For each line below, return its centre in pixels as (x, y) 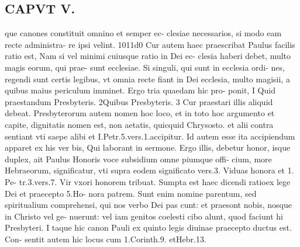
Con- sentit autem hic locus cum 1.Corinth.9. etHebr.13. (106, 239)
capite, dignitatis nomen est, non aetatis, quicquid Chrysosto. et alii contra (139, 124)
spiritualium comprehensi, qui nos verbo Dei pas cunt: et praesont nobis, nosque (148, 205)
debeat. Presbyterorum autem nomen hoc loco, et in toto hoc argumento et (140, 113)
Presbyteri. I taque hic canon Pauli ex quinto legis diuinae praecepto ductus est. (148, 227)
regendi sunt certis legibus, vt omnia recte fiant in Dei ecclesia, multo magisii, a (147, 79)
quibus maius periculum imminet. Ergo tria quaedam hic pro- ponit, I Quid (140, 90)
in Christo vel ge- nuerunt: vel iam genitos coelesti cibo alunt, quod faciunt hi (144, 216)
